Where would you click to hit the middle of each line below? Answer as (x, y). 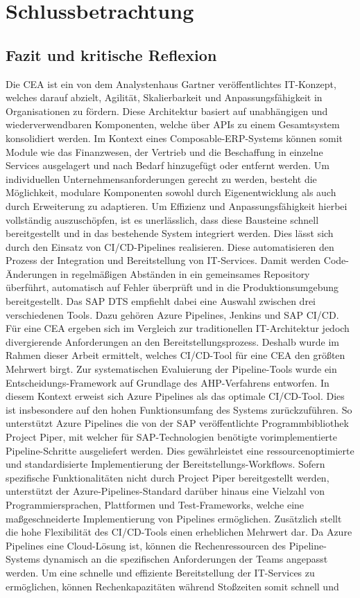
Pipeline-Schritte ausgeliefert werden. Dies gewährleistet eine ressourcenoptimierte (180, 450)
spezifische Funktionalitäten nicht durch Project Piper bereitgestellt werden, (168, 477)
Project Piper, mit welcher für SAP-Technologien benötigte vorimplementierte (172, 437)
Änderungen (32, 273)
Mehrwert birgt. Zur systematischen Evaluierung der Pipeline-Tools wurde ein (171, 369)
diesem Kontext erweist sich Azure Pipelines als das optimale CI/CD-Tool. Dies (175, 396)
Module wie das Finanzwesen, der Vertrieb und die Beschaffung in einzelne (164, 151)
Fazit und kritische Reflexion (111, 54)
